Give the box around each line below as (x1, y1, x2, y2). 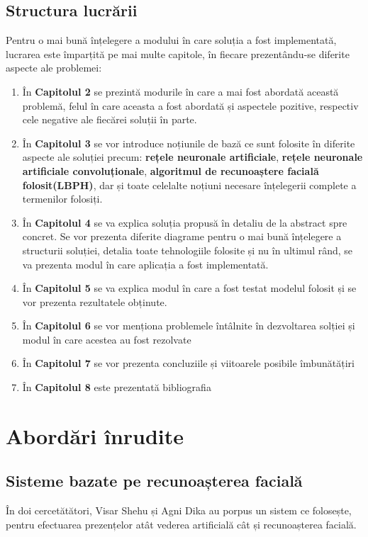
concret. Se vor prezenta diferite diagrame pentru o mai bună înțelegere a (22, 229, 342, 244)
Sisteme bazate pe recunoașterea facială (6, 470, 303, 492)
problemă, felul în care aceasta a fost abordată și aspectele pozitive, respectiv (22, 98, 359, 113)
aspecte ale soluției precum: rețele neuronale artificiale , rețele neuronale (22, 149, 363, 164)
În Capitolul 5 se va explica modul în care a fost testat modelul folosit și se (22, 281, 357, 295)
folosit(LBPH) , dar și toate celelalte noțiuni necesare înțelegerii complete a (22, 177, 357, 192)
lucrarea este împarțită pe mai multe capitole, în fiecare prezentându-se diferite (6, 46, 350, 61)
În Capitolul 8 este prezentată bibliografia (22, 380, 211, 395)
